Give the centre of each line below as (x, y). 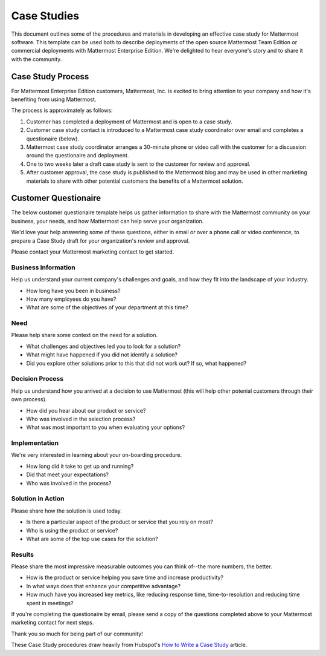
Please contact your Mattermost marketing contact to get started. (93, 252)
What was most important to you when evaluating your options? (106, 427)
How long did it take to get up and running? (80, 466)
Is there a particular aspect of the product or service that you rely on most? (120, 522)
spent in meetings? (50, 603)
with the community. (37, 59)
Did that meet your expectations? (67, 474)
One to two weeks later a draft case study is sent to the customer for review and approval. (138, 164)
